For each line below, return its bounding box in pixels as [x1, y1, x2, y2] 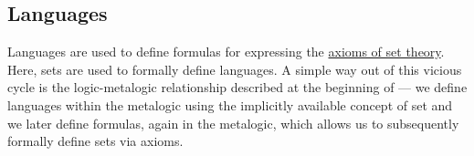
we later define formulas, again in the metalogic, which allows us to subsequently [7, 113, 459, 132]
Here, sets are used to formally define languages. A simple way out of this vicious [7, 59, 462, 78]
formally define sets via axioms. [7, 131, 184, 151]
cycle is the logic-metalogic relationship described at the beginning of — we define [7, 78, 468, 97]
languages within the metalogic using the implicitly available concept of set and [7, 95, 453, 114]
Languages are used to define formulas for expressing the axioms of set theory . [7, 42, 445, 61]
